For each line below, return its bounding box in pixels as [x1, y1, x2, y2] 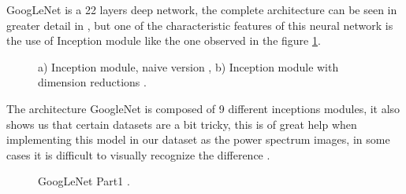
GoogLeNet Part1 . [38, 173, 130, 189]
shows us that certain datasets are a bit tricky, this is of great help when [6, 115, 357, 132]
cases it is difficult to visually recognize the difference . [6, 146, 270, 163]
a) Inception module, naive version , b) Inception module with [38, 58, 339, 75]
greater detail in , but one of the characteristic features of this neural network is [6, 16, 393, 33]
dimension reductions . [38, 74, 147, 90]
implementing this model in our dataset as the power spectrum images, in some [6, 131, 390, 148]
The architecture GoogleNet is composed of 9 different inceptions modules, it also [6, 100, 400, 116]
